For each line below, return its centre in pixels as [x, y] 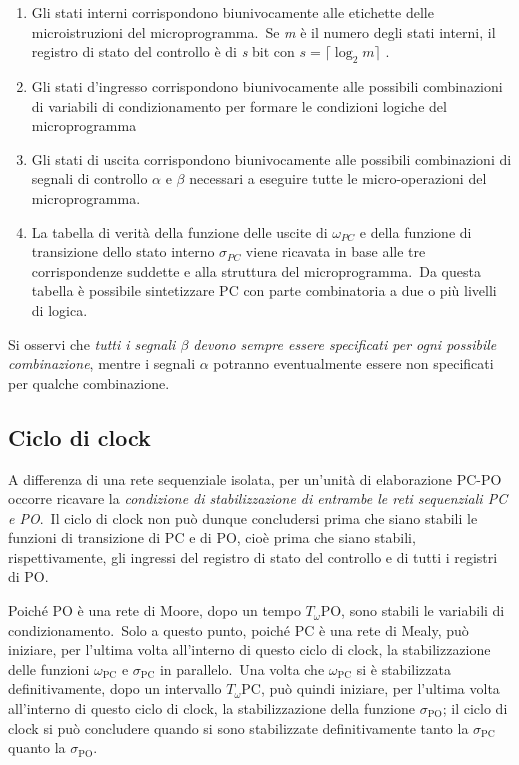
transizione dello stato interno [123, 251]
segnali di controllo [89, 178]
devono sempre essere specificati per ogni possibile [345, 343]
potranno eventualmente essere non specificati [353, 363]
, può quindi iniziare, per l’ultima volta [380, 688]
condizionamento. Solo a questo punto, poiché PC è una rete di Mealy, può [238, 629]
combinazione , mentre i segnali [102, 363]
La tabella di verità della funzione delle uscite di [179, 231]
